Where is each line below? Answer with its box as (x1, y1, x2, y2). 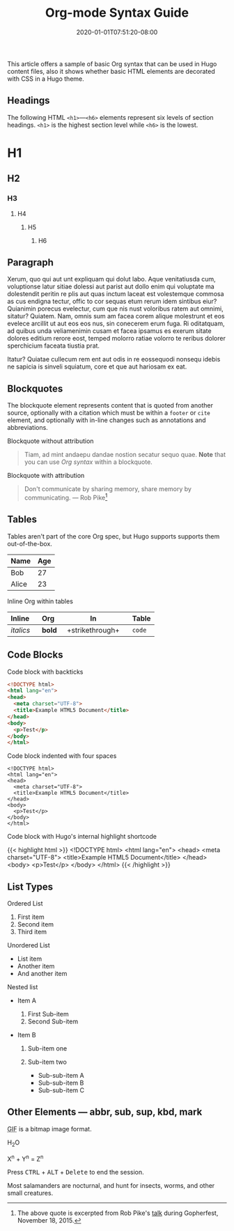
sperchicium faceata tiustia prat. (7, 341, 100, 350)
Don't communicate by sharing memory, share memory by (24, 485, 192, 493)
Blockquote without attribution (7, 437, 94, 445)
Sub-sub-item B (38, 1078, 84, 1087)
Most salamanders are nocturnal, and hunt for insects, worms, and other (7, 1182, 215, 1190)
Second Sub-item (27, 1017, 79, 1025)
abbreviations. (7, 424, 49, 432)
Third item (17, 928, 47, 936)
